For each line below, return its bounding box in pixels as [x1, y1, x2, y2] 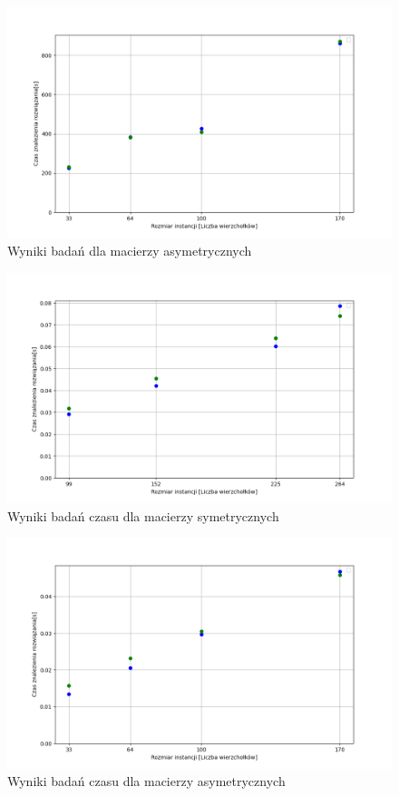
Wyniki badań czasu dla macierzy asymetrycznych [7, 772, 286, 791]
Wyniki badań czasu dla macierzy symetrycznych [7, 506, 279, 525]
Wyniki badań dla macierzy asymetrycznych [7, 240, 252, 259]
